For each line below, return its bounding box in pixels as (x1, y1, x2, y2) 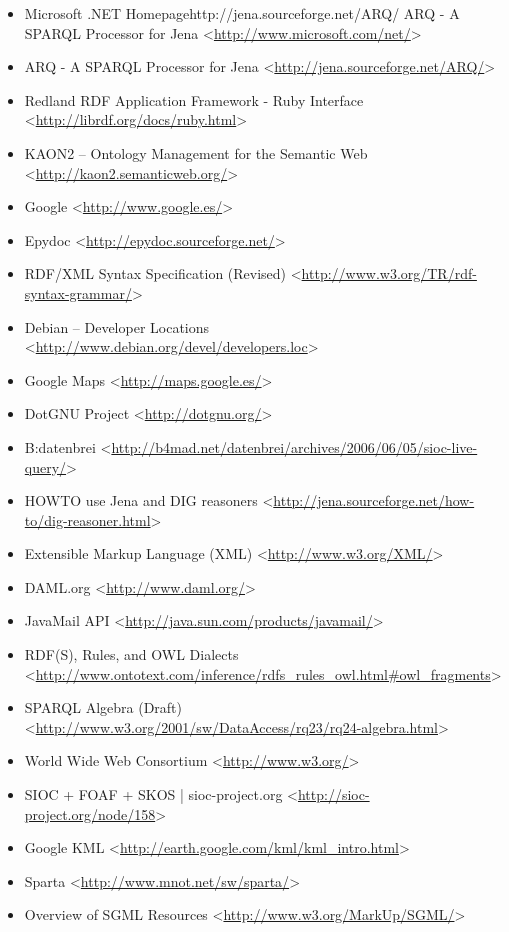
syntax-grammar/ (24, 282, 132, 303)
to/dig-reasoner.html (24, 509, 151, 530)
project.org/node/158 (24, 803, 156, 824)
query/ (24, 456, 67, 477)
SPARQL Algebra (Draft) (24, 697, 183, 718)
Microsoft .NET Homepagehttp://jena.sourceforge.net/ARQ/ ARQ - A (24, 3, 460, 23)
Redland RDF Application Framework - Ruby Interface (24, 89, 364, 110)
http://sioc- (297, 784, 370, 805)
